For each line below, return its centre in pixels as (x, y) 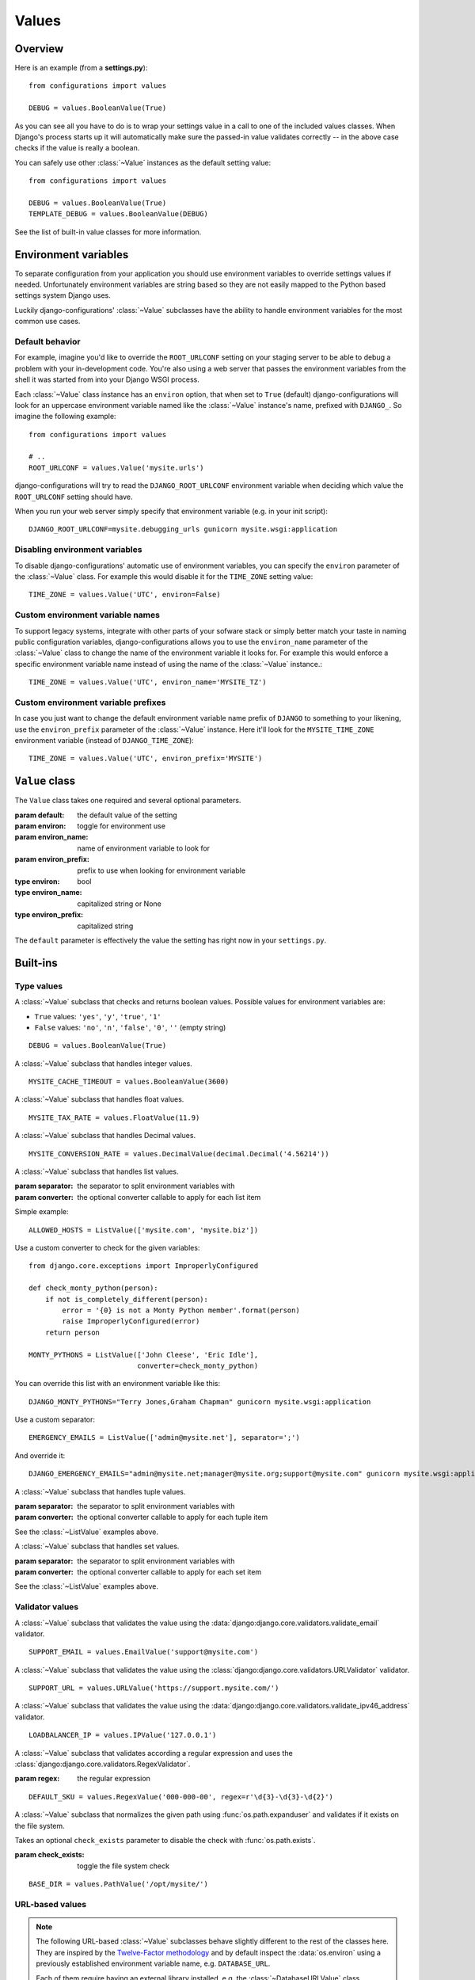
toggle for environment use (122, 826)
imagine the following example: (65, 417)
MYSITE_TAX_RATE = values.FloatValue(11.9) (114, 1118)
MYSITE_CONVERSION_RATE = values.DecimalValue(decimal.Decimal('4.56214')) (179, 1154)
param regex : (37, 1779)
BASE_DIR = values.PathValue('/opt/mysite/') (119, 1884)
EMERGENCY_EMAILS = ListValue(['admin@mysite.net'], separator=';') (164, 1438)
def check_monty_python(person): (93, 1288)
